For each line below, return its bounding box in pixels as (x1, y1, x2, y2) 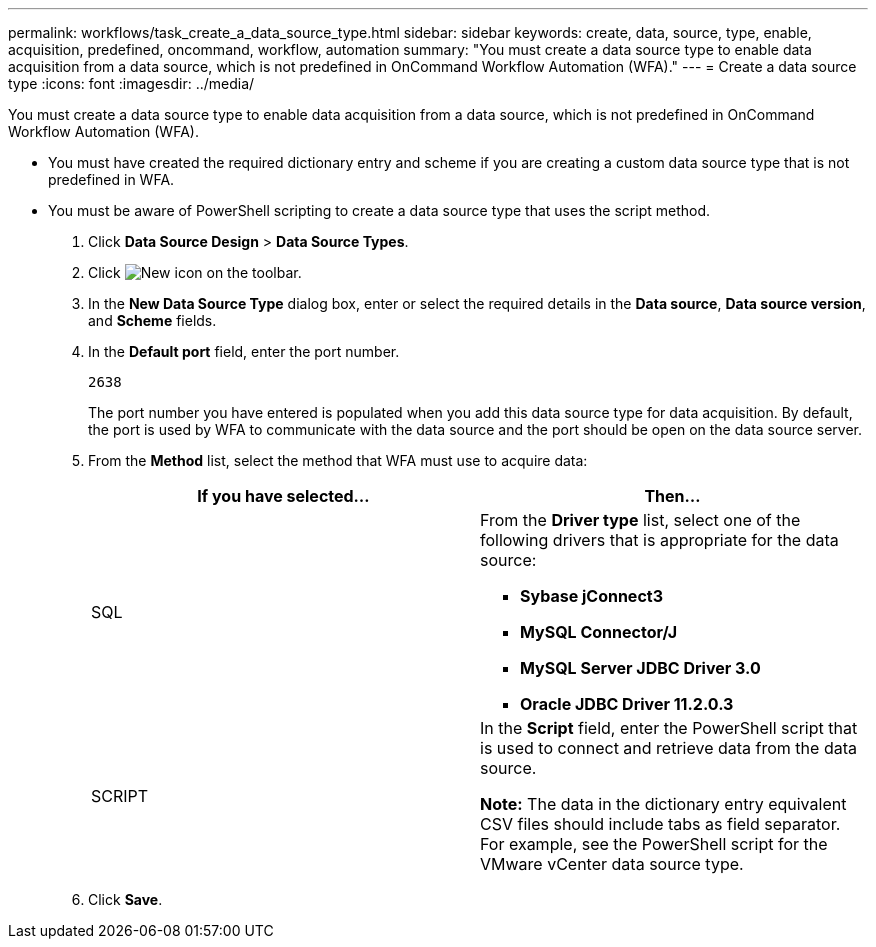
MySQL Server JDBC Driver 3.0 (520, 658, 761, 678)
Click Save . (88, 891, 163, 908)
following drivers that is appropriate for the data (480, 530, 839, 550)
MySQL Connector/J (520, 622, 678, 642)
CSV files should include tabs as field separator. (480, 814, 841, 834)
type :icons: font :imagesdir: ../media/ (8, 75, 255, 92)
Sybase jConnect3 (520, 586, 663, 606)
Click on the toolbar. (88, 264, 302, 281)
